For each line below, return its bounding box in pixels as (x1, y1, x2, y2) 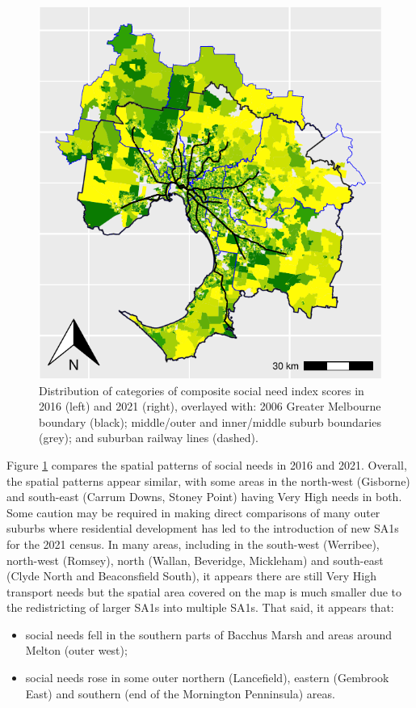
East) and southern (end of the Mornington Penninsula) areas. (25, 685, 335, 702)
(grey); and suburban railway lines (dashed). (39, 429, 258, 446)
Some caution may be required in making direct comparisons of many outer (6, 504, 380, 520)
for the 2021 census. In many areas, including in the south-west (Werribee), (6, 535, 380, 552)
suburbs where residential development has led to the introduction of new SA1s (6, 520, 399, 537)
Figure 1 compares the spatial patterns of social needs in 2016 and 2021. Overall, (6, 456, 407, 473)
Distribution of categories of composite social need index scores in (39, 381, 364, 398)
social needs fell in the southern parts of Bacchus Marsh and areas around (25, 626, 393, 643)
